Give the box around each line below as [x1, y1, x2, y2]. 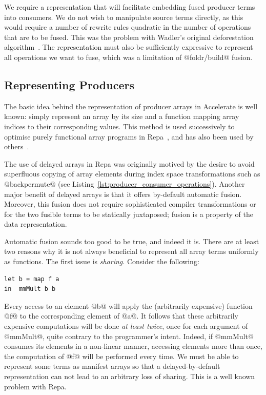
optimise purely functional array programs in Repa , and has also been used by [4, 131, 254, 142]
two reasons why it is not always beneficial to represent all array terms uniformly [4, 246, 259, 256]
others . [4, 141, 29, 152]
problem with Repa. [4, 381, 67, 391]
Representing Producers [4, 76, 134, 92]
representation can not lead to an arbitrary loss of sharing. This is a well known [4, 371, 255, 382]
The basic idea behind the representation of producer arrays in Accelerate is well [4, 101, 258, 111]
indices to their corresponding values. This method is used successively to [4, 121, 235, 131]
